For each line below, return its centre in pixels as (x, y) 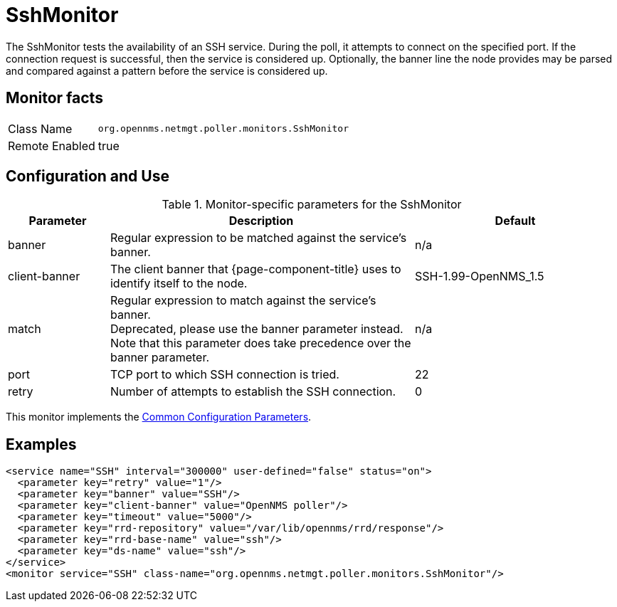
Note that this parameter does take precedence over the (260, 343)
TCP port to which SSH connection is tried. (225, 375)
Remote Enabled (52, 146)
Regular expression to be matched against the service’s (258, 238)
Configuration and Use (88, 176)
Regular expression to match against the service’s (243, 301)
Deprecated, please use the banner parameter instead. (257, 329)
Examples (41, 444)
